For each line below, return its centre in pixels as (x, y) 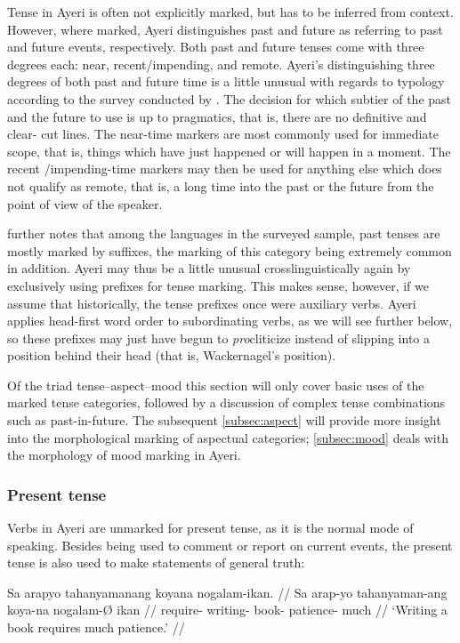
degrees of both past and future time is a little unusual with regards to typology (226, 81)
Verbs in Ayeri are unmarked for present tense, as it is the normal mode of (210, 528)
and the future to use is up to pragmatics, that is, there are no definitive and (217, 116)
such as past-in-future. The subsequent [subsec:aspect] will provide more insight (224, 420)
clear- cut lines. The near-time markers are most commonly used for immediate (223, 134)
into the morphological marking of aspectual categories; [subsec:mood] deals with (228, 437)
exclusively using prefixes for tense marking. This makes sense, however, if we (218, 285)
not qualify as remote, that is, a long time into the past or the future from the (221, 185)
